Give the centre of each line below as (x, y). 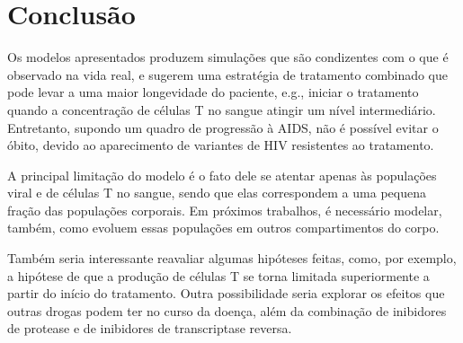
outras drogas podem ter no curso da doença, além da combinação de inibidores (227, 310)
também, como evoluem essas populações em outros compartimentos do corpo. (223, 228)
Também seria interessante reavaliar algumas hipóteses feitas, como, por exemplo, (232, 258)
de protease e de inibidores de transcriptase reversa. (150, 328)
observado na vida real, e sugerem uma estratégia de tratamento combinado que (227, 74)
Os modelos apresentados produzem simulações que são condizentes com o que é (228, 57)
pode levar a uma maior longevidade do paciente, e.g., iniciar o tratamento (213, 92)
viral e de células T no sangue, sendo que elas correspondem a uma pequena (217, 193)
